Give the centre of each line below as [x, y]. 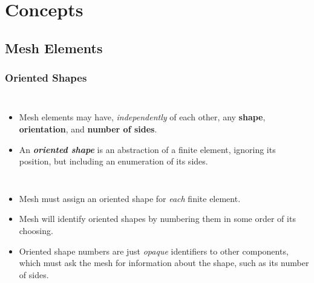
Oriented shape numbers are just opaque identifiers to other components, [154, 251]
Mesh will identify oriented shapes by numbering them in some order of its [157, 219]
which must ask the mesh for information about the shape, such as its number [164, 263]
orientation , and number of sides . [88, 128]
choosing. [36, 230]
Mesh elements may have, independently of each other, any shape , [142, 117]
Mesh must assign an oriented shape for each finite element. [130, 198]
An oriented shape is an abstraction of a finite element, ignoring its [147, 149]
